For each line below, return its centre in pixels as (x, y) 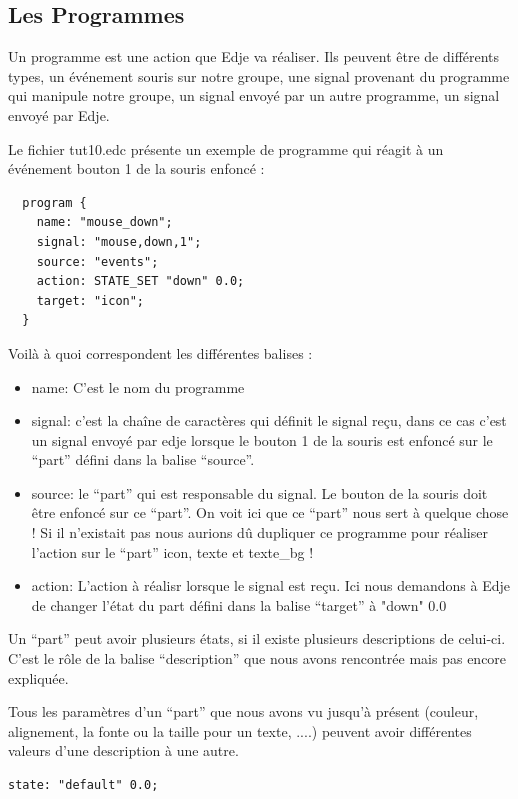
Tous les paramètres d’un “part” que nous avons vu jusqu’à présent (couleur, (243, 711)
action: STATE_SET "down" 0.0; (140, 281)
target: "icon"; (90, 300)
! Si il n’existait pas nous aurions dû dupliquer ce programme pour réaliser (259, 532)
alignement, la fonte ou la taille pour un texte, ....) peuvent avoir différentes (240, 730)
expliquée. (38, 677)
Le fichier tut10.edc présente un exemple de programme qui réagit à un (226, 148)
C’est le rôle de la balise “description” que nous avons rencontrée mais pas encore (257, 658)
